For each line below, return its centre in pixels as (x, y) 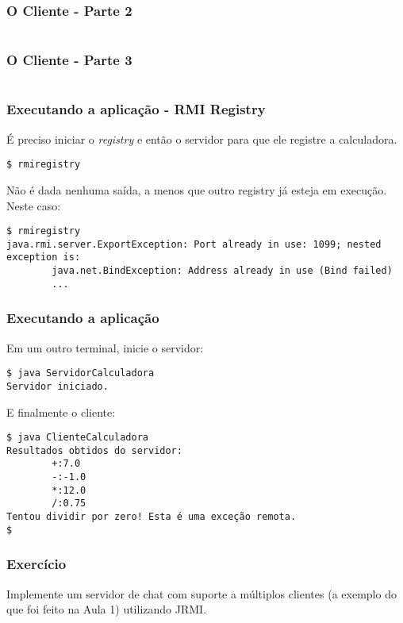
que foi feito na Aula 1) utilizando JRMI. (107, 609)
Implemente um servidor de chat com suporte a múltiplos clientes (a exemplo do (201, 593)
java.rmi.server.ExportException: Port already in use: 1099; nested (194, 244)
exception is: (44, 258)
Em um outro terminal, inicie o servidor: (105, 347)
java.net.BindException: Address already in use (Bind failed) (222, 271)
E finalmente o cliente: (61, 411)
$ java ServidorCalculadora (81, 373)
